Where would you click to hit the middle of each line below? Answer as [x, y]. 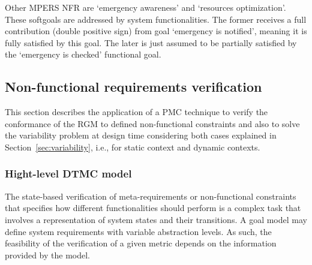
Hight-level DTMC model [68, 174]
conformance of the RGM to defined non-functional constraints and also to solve [152, 123]
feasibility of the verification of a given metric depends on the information [141, 243]
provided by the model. [48, 255]
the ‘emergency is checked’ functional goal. [83, 54]
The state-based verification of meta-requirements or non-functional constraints [151, 196]
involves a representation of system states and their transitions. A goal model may [156, 219]
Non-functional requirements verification [133, 87]
